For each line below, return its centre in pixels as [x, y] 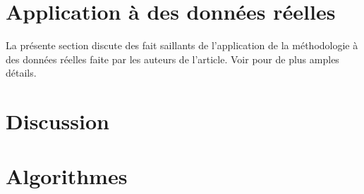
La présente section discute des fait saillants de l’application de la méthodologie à [182, 45]
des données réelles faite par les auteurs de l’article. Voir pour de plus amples [172, 59]
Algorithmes [67, 176]
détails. [21, 73]
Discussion [57, 121]
